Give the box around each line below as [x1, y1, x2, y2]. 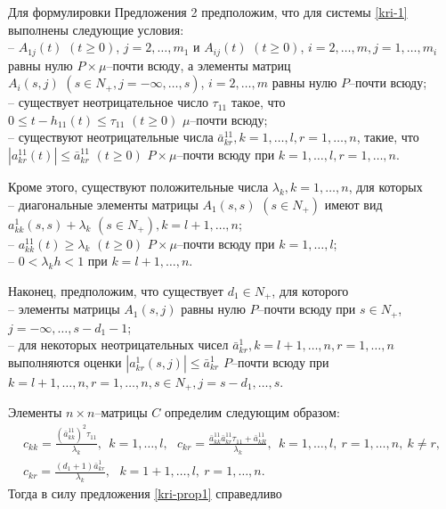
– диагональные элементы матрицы [8, 194, 199, 213]
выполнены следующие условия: [8, 20, 184, 38]
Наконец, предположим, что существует [8, 281, 223, 300]
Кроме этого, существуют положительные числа [8, 177, 269, 196]
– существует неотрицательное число [8, 93, 208, 111]
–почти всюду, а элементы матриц [106, 55, 291, 74]
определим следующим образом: [165, 403, 340, 422]
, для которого [272, 281, 349, 300]
